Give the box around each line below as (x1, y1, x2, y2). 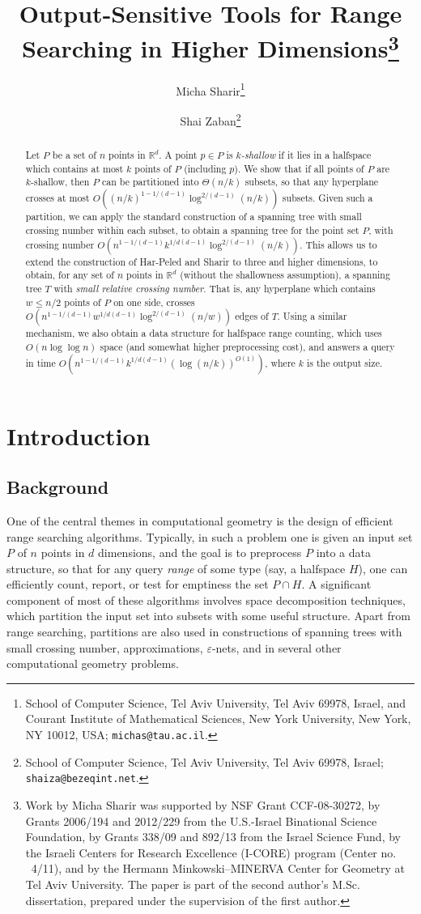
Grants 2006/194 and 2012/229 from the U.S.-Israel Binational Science (25, 812, 377, 829)
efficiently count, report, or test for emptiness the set (6, 576, 269, 593)
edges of (235, 309, 269, 323)
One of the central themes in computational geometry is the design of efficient (6, 512, 393, 529)
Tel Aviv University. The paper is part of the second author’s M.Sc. (25, 875, 360, 892)
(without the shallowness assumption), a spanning (180, 268, 390, 282)
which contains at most (25, 161, 124, 175)
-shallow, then (31, 175, 90, 189)
